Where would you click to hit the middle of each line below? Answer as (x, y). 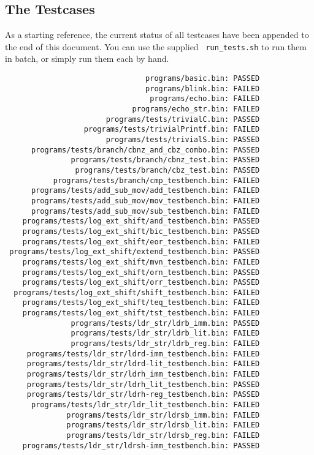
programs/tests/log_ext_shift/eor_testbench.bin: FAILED (141, 242)
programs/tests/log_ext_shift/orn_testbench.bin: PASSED (141, 272)
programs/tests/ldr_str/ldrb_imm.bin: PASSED (165, 323)
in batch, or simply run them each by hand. (87, 58)
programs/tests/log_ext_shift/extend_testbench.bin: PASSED (135, 252)
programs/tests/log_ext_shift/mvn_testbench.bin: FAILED (141, 262)
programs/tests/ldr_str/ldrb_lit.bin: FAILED (165, 333)
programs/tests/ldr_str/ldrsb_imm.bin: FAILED (163, 415)
